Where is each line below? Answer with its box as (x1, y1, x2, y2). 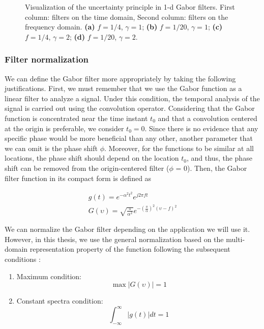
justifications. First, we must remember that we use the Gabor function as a (5, 83, 242, 94)
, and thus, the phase (186, 153, 252, 163)
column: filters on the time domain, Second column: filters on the (25, 11, 228, 22)
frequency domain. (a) (25, 21, 95, 32)
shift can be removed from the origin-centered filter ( (5, 162, 169, 173)
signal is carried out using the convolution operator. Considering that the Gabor (5, 103, 255, 113)
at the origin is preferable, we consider (5, 123, 124, 133)
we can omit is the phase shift (5, 142, 98, 153)
